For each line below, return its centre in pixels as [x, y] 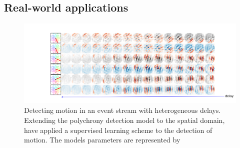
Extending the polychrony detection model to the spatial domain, [124, 120]
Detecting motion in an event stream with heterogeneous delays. [122, 110]
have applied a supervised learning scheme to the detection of [118, 130]
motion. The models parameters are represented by [102, 140]
